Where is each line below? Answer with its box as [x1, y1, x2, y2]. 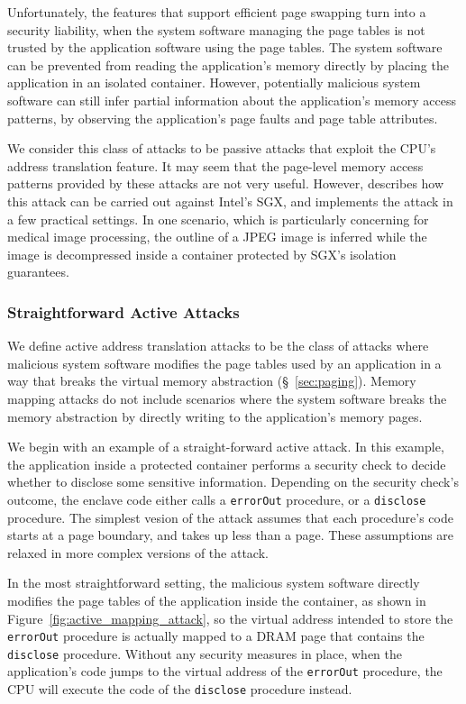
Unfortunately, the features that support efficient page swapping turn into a [7, 3, 426, 21]
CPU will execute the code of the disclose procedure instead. [7, 680, 352, 699]
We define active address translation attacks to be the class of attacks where [7, 336, 429, 355]
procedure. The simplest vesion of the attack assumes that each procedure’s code [7, 507, 453, 526]
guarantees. [7, 262, 69, 281]
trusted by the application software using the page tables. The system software [7, 38, 443, 57]
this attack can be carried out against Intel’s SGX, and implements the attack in [7, 191, 453, 210]
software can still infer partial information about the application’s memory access [7, 90, 456, 109]
